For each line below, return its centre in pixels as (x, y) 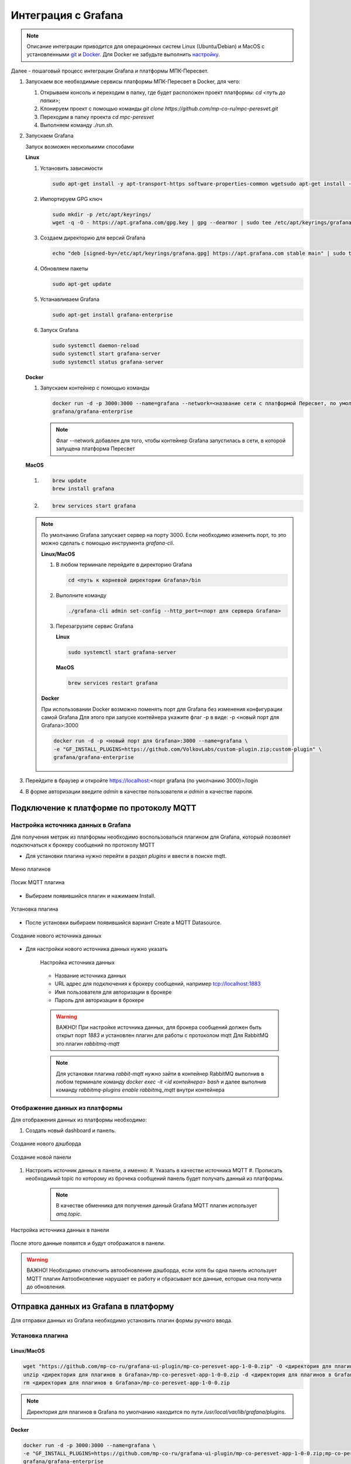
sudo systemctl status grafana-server (108, 362)
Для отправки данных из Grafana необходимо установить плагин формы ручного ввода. (122, 1320)
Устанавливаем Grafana (70, 299)
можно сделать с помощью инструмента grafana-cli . (108, 543)
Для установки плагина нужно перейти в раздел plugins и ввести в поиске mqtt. (126, 856)
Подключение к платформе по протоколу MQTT (104, 808)
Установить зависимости (71, 168)
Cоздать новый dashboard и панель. (71, 1130)
